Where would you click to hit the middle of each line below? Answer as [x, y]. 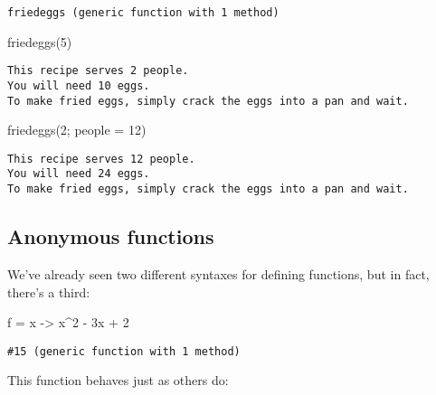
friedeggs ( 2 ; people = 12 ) [77, 130]
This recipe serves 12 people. [101, 159]
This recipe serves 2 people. [98, 71]
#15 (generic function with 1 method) [124, 351]
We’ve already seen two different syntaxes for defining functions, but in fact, [218, 273]
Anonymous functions [111, 236]
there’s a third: [49, 292]
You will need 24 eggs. [79, 174]
